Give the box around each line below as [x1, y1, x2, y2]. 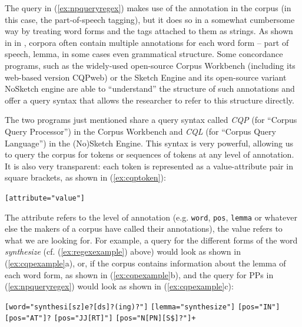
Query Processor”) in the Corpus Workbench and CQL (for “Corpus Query [5, 125, 276, 137]
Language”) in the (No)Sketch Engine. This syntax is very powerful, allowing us [5, 136, 294, 149]
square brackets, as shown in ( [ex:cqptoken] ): [5, 171, 166, 183]
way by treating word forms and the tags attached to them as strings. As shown [5, 25, 293, 37]
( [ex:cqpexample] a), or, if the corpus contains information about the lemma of [5, 257, 286, 269]
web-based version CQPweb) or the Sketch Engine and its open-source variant [5, 71, 287, 83]
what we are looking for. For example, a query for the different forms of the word [5, 233, 298, 246]
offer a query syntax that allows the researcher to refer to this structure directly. [5, 94, 294, 106]
